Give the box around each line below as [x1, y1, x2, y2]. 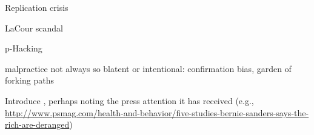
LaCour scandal [5, 21, 63, 34]
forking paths [5, 74, 55, 87]
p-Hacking [5, 42, 42, 54]
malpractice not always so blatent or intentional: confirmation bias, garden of [5, 62, 292, 74]
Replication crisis [5, 1, 68, 13]
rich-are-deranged [5, 118, 70, 131]
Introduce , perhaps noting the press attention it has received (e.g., [5, 94, 254, 107]
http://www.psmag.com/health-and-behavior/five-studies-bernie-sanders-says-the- [5, 106, 309, 119]
